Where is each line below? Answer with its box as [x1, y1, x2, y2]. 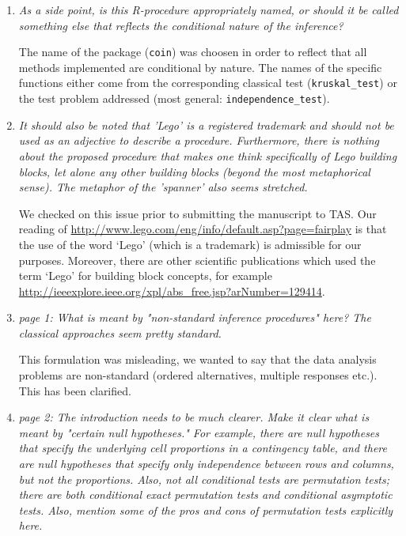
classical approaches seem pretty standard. [18, 324, 222, 341]
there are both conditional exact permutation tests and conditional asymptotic [18, 486, 393, 503]
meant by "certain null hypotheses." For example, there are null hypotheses [18, 424, 380, 440]
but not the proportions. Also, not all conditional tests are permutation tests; [18, 470, 390, 487]
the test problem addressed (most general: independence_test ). [18, 90, 330, 107]
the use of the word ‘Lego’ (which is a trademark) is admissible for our [18, 236, 362, 252]
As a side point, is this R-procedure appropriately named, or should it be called [18, 2, 399, 17]
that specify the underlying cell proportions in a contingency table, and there [18, 440, 387, 456]
